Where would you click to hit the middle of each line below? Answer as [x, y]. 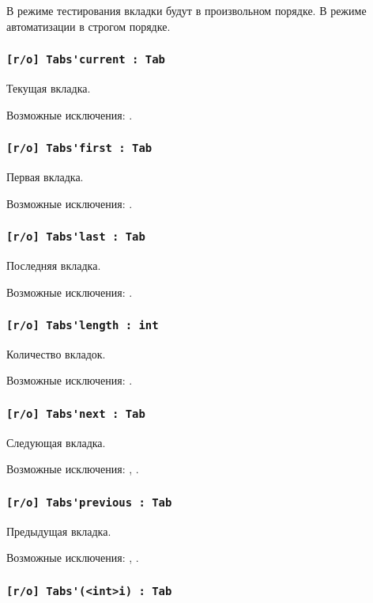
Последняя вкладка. [54, 265]
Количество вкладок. [56, 353]
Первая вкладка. [45, 176]
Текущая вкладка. [49, 87]
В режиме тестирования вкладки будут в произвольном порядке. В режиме [186, 10]
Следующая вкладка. [56, 442]
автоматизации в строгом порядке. [89, 26]
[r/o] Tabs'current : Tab [86, 60]
